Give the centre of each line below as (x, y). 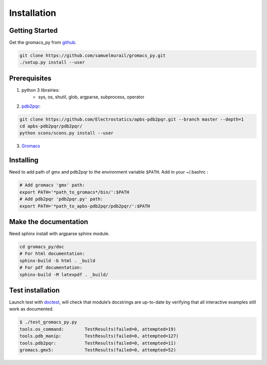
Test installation (34, 290)
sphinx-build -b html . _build (58, 261)
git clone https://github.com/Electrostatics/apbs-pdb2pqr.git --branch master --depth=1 (132, 119)
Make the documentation (49, 221)
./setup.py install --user (52, 62)
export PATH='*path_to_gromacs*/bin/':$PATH (74, 192)
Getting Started (33, 30)
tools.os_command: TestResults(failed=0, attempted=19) (98, 329)
